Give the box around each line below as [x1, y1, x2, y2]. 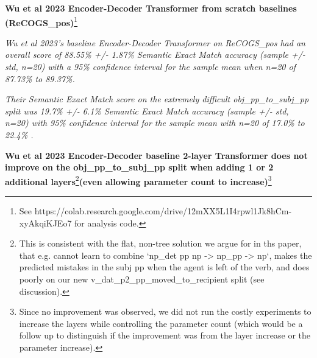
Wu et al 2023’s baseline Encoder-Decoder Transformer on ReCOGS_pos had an [5, 36, 305, 49]
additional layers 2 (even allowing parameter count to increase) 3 [5, 173, 272, 188]
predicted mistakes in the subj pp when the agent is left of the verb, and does [19, 261, 310, 273]
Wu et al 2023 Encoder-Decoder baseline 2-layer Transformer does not [5, 149, 308, 161]
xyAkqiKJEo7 [19, 216, 72, 229]
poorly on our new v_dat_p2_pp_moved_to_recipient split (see [19, 273, 265, 285]
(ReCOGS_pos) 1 [5, 14, 78, 29]
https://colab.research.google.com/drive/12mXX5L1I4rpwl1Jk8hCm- [34, 205, 292, 217]
